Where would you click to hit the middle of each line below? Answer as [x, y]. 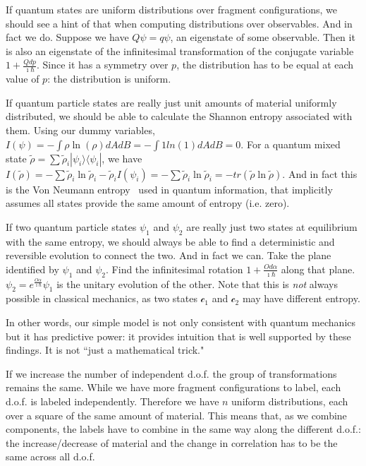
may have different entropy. [301, 298]
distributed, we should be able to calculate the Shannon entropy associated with [179, 116]
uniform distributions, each [290, 401]
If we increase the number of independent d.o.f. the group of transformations [171, 373]
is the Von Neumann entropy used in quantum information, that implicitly [169, 189]
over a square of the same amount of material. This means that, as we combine [176, 415]
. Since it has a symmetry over [102, 65]
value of [23, 79]
